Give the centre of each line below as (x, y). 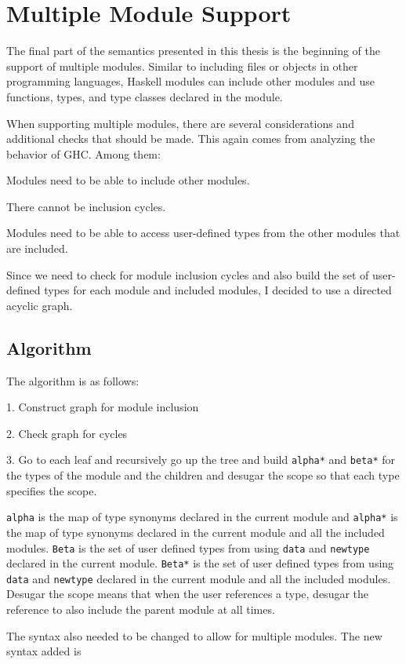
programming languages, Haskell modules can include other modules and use (190, 81)
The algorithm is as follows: (73, 380)
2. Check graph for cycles (67, 433)
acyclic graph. (40, 305)
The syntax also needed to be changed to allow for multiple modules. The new (194, 635)
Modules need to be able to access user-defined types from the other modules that (203, 233)
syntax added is (44, 651)
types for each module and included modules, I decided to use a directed (218, 290)
